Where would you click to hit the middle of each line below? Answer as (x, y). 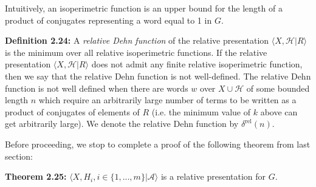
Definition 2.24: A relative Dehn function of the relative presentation (137, 40)
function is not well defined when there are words (97, 88)
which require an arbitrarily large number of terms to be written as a (167, 100)
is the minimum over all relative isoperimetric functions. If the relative (136, 52)
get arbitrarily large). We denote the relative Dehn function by (122, 124)
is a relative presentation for (213, 176)
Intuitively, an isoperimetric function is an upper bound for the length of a (144, 8)
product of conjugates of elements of (72, 111)
